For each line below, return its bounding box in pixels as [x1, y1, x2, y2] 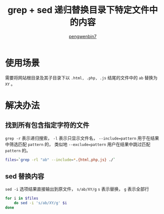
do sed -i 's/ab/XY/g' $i [14, 201, 67, 206]
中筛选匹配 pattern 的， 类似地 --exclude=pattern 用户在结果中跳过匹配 [5, 141, 151, 147]
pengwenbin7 [68, 33, 97, 39]
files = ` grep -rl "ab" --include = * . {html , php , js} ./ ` [5, 157, 116, 162]
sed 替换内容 [5, 172, 44, 180]
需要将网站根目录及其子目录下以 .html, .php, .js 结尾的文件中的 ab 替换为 [5, 74, 158, 80]
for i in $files [5, 196, 38, 201]
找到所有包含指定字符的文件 [5, 121, 90, 130]
